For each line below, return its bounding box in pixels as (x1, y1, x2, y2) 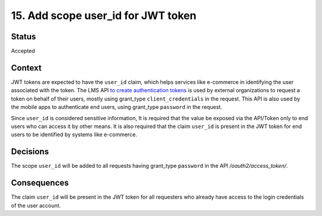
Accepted (11, 48, 35, 55)
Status (11, 32, 36, 42)
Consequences (11, 178, 69, 188)
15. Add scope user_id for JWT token (11, 9, 197, 22)
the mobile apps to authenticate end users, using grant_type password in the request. (11, 104, 222, 111)
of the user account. (11, 202, 61, 209)
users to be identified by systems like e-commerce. (11, 131, 137, 138)
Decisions (11, 146, 49, 157)
